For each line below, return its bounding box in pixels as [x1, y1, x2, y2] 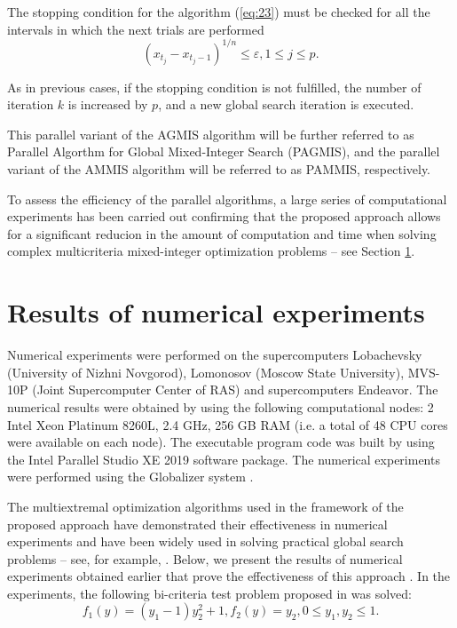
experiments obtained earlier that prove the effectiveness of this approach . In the [7, 567, 451, 585]
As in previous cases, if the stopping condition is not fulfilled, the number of [7, 77, 422, 96]
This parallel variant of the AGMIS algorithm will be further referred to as [7, 124, 414, 143]
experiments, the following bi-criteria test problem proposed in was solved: [7, 584, 412, 602]
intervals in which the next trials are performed [7, 20, 264, 38]
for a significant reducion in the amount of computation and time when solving [7, 224, 437, 242]
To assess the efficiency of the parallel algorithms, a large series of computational [7, 189, 447, 208]
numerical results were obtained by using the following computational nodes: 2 [7, 397, 434, 416]
